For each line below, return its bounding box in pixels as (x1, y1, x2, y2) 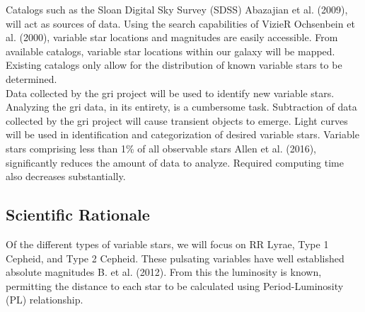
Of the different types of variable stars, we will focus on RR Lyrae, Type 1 (6, 236, 329, 251)
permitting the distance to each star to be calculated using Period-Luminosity (6, 278, 344, 293)
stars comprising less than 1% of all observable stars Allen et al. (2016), (6, 140, 317, 155)
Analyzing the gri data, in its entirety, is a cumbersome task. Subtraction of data (6, 99, 357, 114)
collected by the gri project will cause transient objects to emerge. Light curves (6, 113, 348, 128)
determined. (6, 71, 57, 86)
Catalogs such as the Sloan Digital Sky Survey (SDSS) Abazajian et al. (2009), (6, 2, 348, 16)
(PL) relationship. (6, 292, 83, 307)
